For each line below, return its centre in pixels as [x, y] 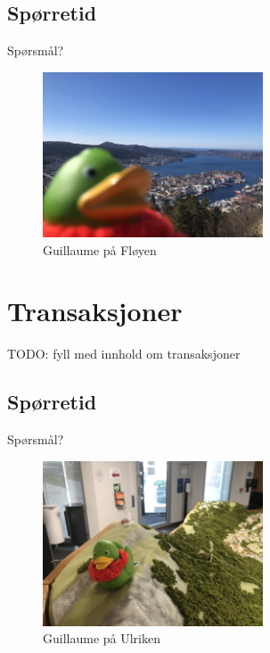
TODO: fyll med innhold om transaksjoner [124, 354]
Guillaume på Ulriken [102, 638]
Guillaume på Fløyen [100, 249]
